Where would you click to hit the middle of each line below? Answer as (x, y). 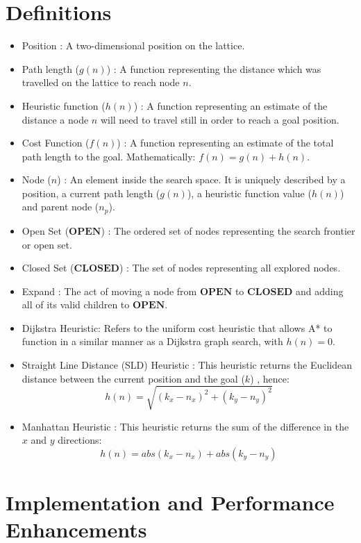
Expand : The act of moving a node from (109, 291)
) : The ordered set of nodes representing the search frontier (228, 230)
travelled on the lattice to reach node (101, 82)
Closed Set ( (48, 268)
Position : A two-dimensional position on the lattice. (133, 45)
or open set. (47, 244)
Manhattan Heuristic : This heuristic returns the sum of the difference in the (185, 426)
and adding (320, 291)
